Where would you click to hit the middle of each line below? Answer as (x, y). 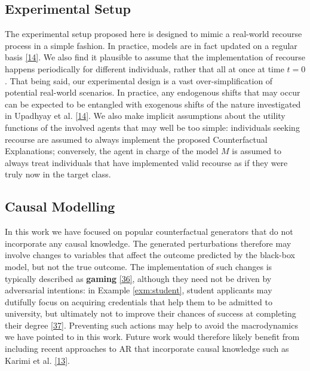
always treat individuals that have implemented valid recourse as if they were (146, 162)
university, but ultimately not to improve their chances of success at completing (151, 313)
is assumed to (257, 151)
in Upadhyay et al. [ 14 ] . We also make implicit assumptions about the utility (145, 116)
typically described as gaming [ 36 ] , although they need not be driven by (138, 278)
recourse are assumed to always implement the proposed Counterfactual (136, 139)
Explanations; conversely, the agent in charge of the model (112, 151)
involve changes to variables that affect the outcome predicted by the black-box (150, 255)
